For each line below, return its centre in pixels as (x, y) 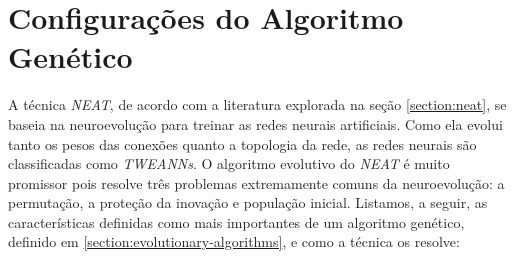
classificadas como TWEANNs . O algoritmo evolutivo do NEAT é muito (229, 163)
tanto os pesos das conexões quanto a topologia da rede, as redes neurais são (242, 143)
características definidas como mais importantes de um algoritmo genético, (236, 221)
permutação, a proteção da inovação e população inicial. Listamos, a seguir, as (248, 202)
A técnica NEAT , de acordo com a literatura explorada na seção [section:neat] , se (257, 104)
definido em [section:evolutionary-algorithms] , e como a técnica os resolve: (234, 241)
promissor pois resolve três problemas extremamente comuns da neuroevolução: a (256, 182)
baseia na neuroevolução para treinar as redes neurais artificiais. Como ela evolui (255, 123)
